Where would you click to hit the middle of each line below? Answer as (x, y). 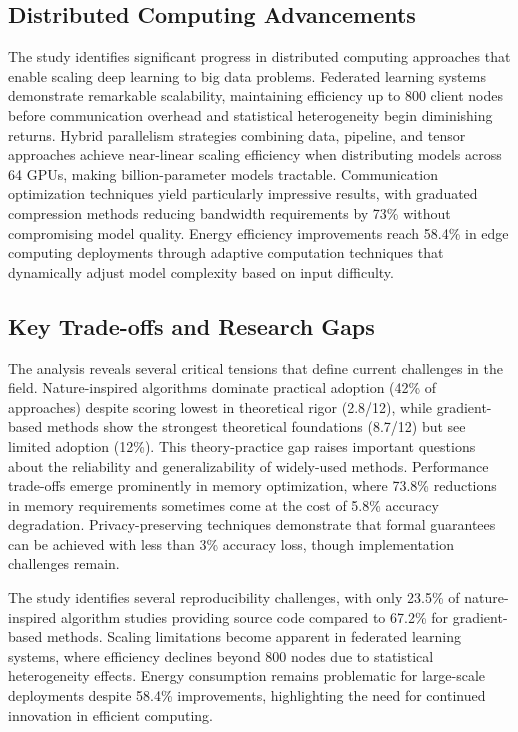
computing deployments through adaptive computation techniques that (226, 252)
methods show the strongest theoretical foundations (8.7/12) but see (256, 426)
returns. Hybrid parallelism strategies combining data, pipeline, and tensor (237, 134)
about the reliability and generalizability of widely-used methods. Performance (248, 465)
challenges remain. (64, 563)
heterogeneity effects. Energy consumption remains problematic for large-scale (247, 675)
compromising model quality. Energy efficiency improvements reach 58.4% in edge (258, 232)
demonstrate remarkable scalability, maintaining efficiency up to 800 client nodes (256, 95)
